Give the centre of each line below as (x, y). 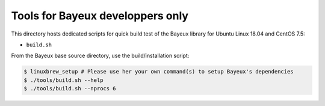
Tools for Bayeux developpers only (100, 16)
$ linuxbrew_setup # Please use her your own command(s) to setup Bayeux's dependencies (159, 72)
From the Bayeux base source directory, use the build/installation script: (100, 56)
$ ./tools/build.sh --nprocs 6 (70, 89)
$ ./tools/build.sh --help (63, 80)
